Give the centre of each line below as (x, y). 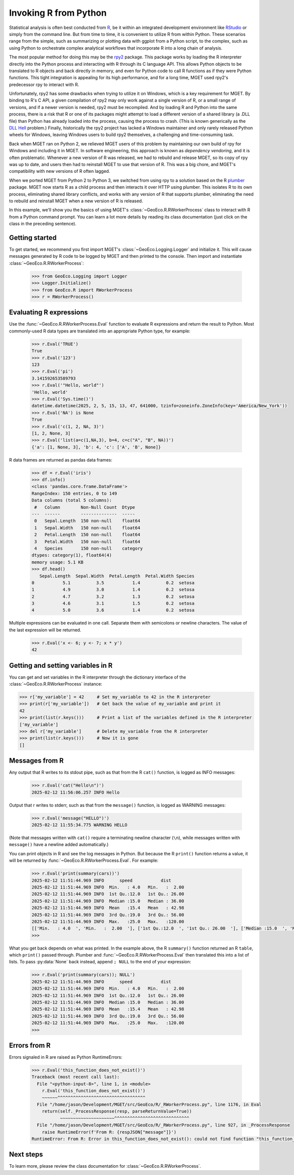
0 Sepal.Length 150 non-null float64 (87, 521)
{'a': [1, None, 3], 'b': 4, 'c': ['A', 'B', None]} (96, 447)
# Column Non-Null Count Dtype (85, 507)
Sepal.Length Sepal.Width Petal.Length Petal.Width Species (117, 576)
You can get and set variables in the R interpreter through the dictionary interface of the (98, 677)
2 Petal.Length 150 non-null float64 (87, 535)
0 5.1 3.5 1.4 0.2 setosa (113, 583)
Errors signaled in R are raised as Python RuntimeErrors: (66, 1057)
